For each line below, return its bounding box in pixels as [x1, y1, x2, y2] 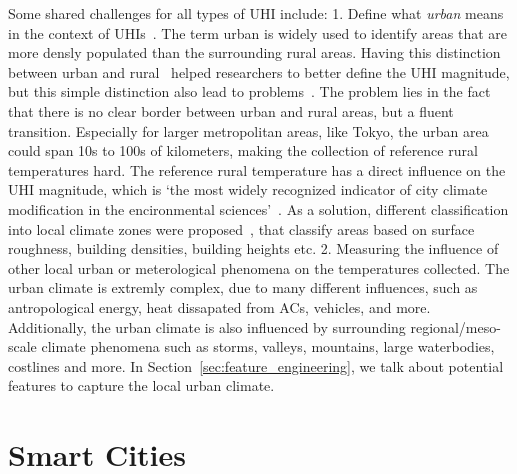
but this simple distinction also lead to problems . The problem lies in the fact [8, 81, 491, 102]
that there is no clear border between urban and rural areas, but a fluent [8, 100, 454, 121]
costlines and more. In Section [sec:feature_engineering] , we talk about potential [8, 355, 504, 376]
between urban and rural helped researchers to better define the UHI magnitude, [8, 61, 510, 82]
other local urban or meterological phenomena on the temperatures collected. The [8, 257, 510, 278]
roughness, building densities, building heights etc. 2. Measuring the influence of [8, 238, 499, 259]
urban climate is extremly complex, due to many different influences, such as [8, 277, 478, 298]
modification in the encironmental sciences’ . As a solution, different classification [8, 198, 509, 219]
